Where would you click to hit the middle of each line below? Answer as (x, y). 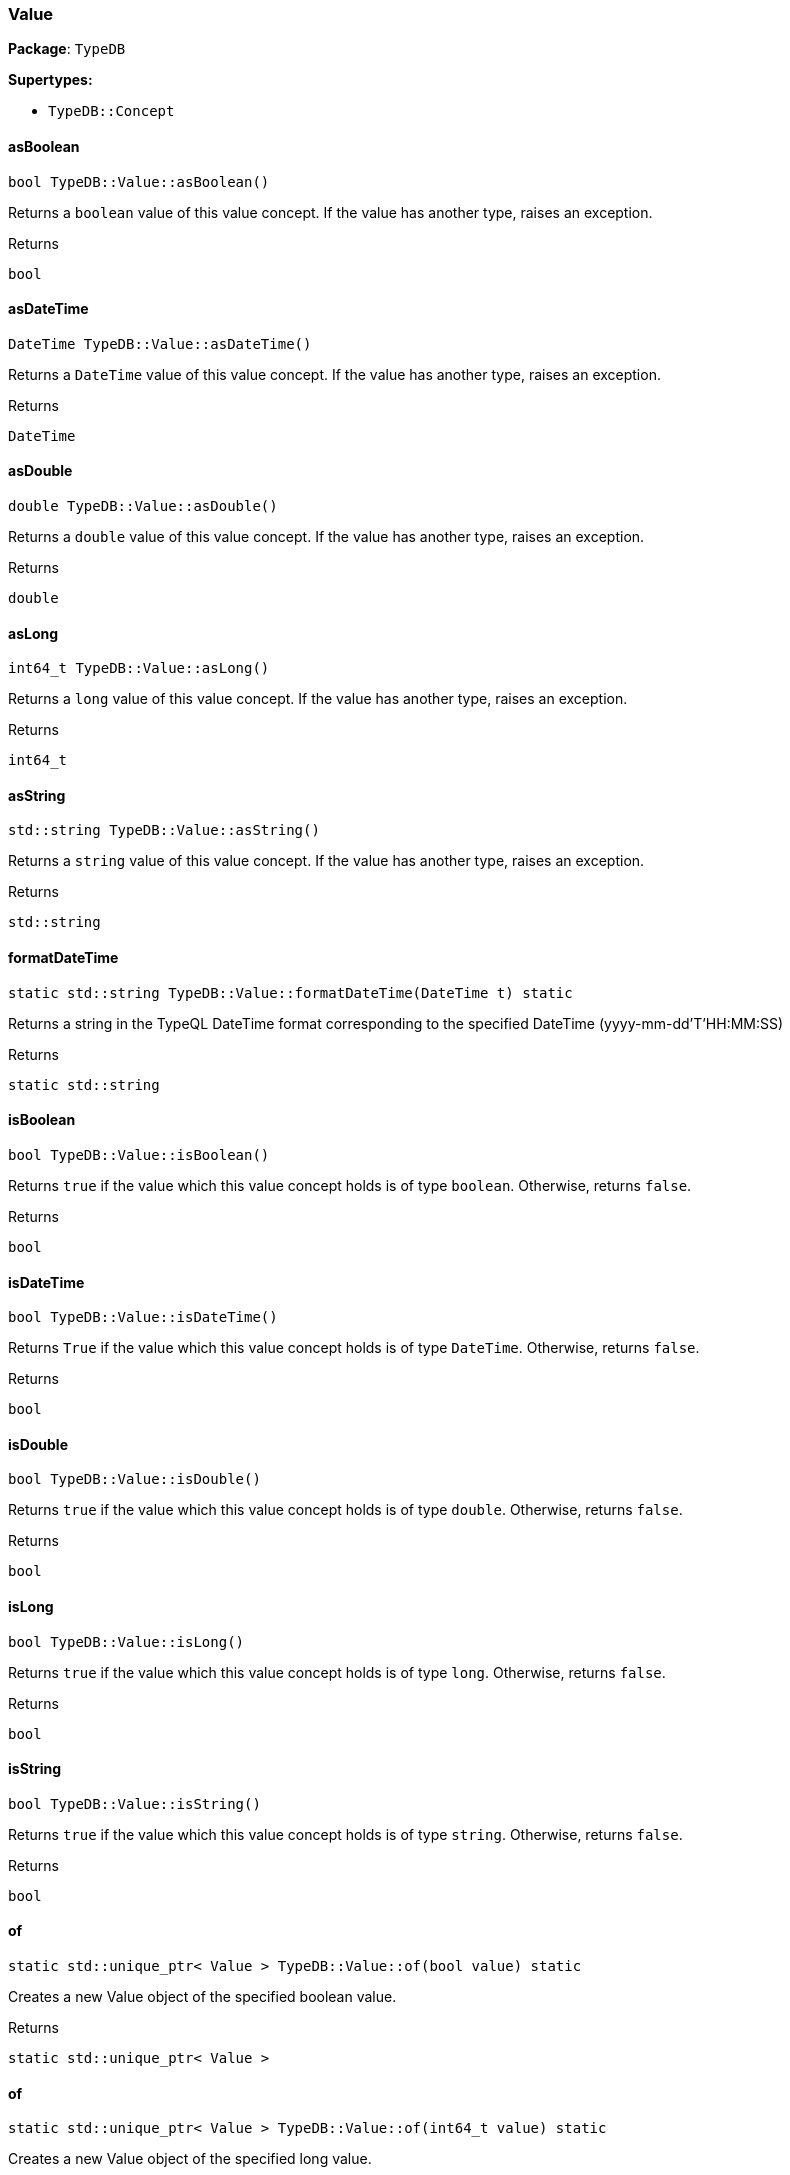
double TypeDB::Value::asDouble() (143, 506)
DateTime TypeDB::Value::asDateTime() (160, 343)
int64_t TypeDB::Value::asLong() (139, 668)
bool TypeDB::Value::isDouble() (134, 1479)
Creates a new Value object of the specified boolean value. (202, 1996)
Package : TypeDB (67, 49)
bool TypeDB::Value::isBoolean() (139, 1154)
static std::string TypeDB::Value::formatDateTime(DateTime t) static (290, 992)
